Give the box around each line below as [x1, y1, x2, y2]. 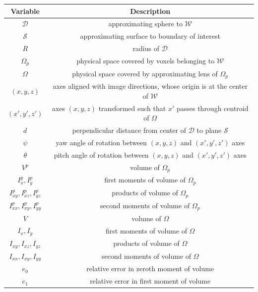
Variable [10, 5, 40, 16]
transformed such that [98, 103, 166, 113]
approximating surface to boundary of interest [80, 31, 220, 41]
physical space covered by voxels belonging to [76, 56, 215, 66]
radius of [132, 43, 159, 54]
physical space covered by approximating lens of [72, 68, 218, 78]
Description [130, 5, 171, 16]
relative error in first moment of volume [90, 276, 211, 286]
